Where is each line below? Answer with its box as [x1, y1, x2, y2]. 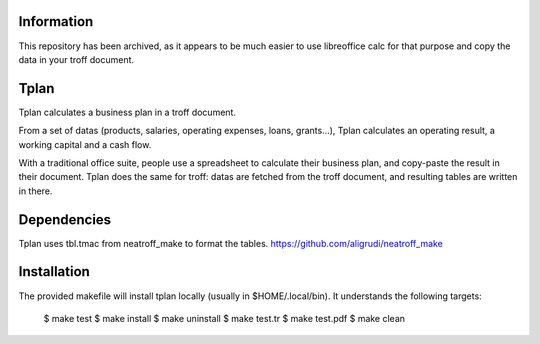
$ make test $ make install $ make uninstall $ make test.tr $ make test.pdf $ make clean [43, 312, 405, 324]
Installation [18, 263, 90, 280]
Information [18, 13, 94, 30]
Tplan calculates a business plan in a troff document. [18, 106, 237, 118]
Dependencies [18, 211, 112, 228]
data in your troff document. [18, 53, 135, 65]
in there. [18, 185, 53, 197]
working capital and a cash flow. [18, 138, 152, 150]
